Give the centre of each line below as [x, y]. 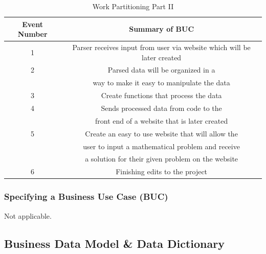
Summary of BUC [162, 29]
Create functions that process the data [161, 95]
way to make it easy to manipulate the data [161, 83]
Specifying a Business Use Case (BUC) [86, 197]
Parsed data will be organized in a [161, 70]
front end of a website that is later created [161, 120]
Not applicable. [28, 215]
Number [32, 34]
